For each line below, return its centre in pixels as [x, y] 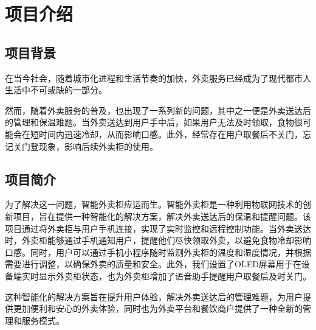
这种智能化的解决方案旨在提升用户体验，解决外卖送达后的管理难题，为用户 [154, 296]
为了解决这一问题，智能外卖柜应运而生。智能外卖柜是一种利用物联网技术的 [154, 204]
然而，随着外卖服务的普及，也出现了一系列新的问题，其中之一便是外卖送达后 [158, 110]
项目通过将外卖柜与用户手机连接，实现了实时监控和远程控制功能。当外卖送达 [158, 228]
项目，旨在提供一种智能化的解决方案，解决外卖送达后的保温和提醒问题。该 [162, 216]
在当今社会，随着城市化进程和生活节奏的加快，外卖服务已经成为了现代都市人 [158, 78]
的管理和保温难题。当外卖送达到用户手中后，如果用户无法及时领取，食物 [149, 122]
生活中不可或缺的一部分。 [56, 90]
